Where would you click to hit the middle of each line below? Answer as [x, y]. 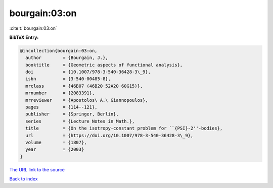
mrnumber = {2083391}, [60, 93]
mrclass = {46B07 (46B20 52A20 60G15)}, [84, 86]
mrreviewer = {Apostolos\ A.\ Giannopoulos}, [87, 100]
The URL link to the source [37, 169]
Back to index [24, 179]
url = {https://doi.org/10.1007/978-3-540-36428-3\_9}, [109, 135]
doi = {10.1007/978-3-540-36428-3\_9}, [88, 72]
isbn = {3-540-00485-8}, [68, 79]
